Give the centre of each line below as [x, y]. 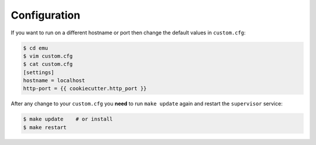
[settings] [39, 72]
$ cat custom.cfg [48, 64]
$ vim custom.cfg [48, 56]
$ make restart [45, 127]
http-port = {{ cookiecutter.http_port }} [85, 89]
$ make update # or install [68, 119]
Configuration [46, 15]
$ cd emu [36, 48]
